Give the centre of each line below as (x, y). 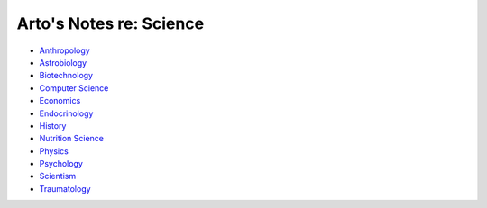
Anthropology (64, 50)
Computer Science (74, 88)
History (53, 125)
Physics (54, 151)
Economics (60, 101)
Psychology (61, 164)
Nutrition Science (71, 139)
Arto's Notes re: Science (110, 23)
